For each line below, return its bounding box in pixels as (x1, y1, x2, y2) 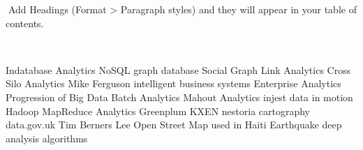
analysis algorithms (6, 130, 88, 145)
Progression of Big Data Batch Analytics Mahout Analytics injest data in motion (6, 89, 353, 104)
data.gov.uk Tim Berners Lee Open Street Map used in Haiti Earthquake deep (6, 117, 342, 132)
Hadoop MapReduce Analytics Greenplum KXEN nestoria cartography (6, 103, 311, 118)
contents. (6, 15, 44, 30)
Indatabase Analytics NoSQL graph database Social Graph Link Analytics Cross (6, 62, 351, 77)
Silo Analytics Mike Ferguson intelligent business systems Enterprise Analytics (6, 76, 341, 91)
